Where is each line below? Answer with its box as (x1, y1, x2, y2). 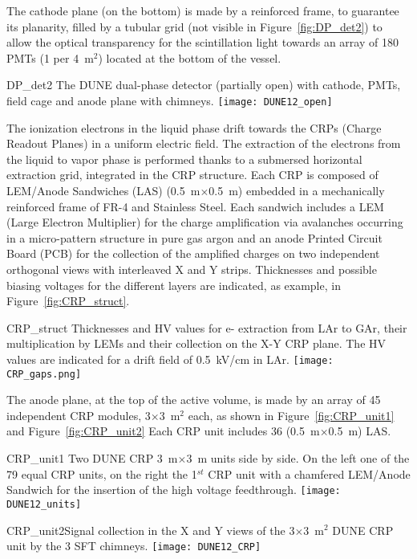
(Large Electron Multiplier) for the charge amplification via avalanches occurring (6, 214, 403, 231)
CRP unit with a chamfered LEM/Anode (208, 465, 411, 482)
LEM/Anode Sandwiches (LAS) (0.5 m (6, 182, 200, 198)
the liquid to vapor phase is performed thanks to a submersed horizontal (6, 150, 362, 167)
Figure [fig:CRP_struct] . (6, 292, 130, 309)
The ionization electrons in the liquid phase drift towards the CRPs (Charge (6, 119, 382, 136)
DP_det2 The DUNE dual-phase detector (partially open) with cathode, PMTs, (6, 76, 401, 93)
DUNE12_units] (6, 498, 82, 510)
